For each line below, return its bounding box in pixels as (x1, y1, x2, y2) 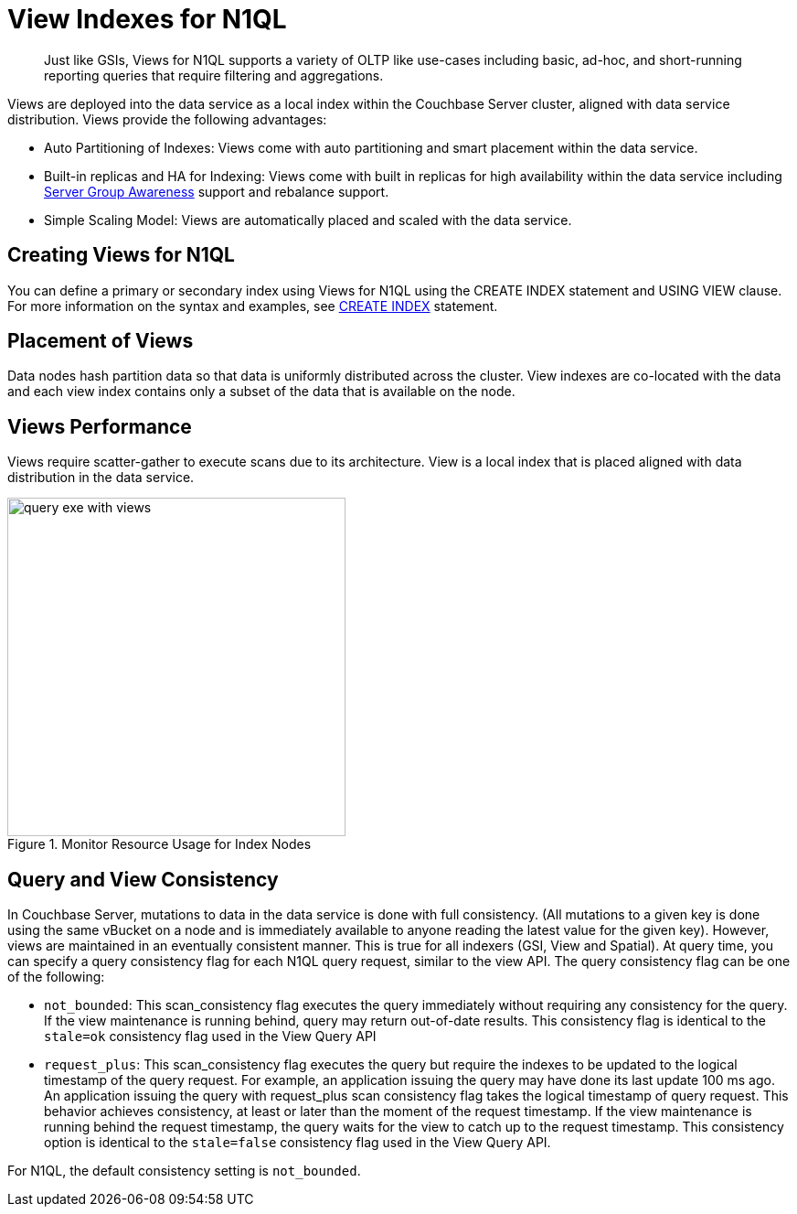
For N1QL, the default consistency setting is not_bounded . (7, 1163, 361, 1179)
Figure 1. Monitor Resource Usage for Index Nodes (7, 836, 312, 853)
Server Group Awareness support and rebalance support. (44, 183, 389, 199)
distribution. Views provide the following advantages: (7, 111, 327, 127)
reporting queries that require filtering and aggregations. (44, 67, 384, 83)
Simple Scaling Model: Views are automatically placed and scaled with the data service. (44, 211, 572, 228)
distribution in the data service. (7, 469, 195, 486)
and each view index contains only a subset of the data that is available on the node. (7, 383, 515, 400)
